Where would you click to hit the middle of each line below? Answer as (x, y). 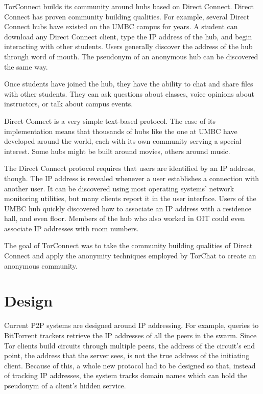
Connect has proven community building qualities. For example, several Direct (127, 16)
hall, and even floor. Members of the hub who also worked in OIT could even (125, 218)
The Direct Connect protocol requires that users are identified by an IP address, (130, 168)
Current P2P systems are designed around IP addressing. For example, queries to (131, 325)
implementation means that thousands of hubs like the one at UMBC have (121, 131)
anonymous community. (41, 265)
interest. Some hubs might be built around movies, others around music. (117, 151)
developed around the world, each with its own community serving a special (123, 141)
